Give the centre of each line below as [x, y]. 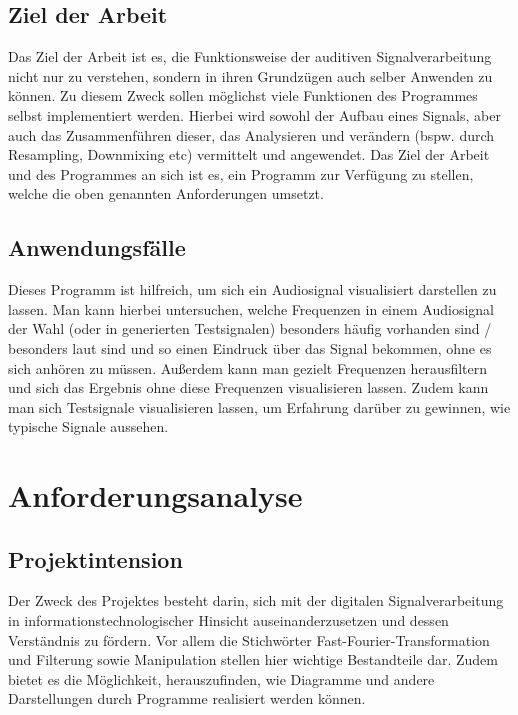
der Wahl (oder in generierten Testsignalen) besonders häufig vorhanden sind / [250, 328]
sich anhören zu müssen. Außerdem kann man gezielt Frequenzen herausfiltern [248, 367]
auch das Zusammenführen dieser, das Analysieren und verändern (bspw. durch [251, 134]
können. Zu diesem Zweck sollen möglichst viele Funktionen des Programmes [243, 95]
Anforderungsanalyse [155, 495]
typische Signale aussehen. [88, 426]
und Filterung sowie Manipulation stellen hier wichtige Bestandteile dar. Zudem [253, 659]
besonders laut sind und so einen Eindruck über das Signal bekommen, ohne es [250, 347]
